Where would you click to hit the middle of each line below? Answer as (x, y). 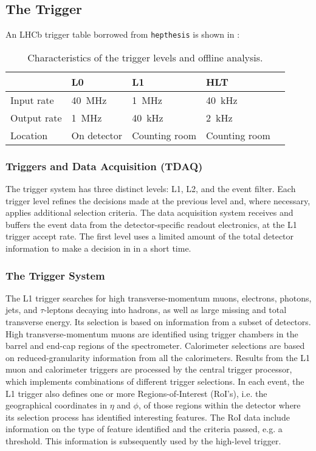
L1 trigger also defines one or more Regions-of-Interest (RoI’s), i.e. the (136, 393)
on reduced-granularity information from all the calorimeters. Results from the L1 (158, 357)
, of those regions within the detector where (219, 405)
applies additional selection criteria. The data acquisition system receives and (149, 212)
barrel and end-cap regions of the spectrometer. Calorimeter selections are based (155, 346)
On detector (97, 135)
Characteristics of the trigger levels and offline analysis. (145, 57)
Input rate (32, 100)
